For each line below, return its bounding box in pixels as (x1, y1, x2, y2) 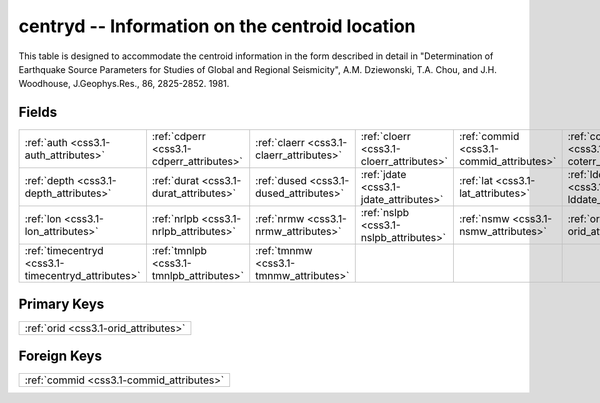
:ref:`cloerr (360, 130, 412, 144)
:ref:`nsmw (458, 212, 510, 226)
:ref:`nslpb (360, 206, 410, 220)
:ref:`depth (24, 174, 75, 188)
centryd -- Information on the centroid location (18, 15, 416, 37)
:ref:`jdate (360, 168, 407, 182)
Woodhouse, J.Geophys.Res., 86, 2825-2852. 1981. (18, 78, 230, 90)
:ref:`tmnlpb (151, 244, 207, 258)
